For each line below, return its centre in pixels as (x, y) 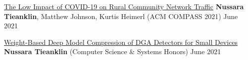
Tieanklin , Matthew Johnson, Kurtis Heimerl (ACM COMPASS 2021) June (121, 16)
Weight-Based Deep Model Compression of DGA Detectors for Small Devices (121, 42)
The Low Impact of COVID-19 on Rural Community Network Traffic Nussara (124, 6)
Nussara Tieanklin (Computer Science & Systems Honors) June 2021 (113, 51)
